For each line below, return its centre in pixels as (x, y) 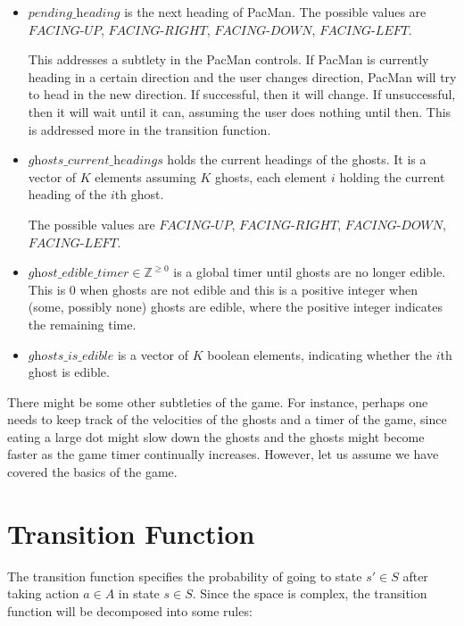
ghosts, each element (271, 176)
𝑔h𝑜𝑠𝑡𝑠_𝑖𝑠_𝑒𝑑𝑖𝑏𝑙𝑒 (71, 356)
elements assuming (145, 176)
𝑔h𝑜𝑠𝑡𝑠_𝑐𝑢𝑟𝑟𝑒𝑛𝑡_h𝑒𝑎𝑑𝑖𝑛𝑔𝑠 (95, 161)
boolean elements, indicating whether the (319, 354)
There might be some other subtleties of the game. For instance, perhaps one (218, 401)
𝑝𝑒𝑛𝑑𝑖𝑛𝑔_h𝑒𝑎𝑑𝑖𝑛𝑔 (74, 13)
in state (139, 593)
